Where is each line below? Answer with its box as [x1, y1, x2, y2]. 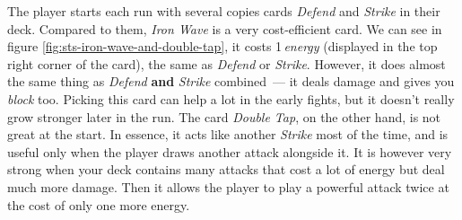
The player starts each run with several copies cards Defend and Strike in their [7, 2, 440, 20]
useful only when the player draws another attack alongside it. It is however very [7, 142, 452, 161]
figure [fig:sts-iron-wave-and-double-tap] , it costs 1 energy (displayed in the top [7, 37, 438, 56]
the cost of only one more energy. [7, 195, 190, 214]
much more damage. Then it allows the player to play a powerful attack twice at [7, 177, 449, 196]
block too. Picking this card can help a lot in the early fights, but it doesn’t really [7, 89, 455, 108]
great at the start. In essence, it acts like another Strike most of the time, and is [7, 125, 449, 144]
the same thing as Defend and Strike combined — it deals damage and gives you [7, 72, 455, 91]
